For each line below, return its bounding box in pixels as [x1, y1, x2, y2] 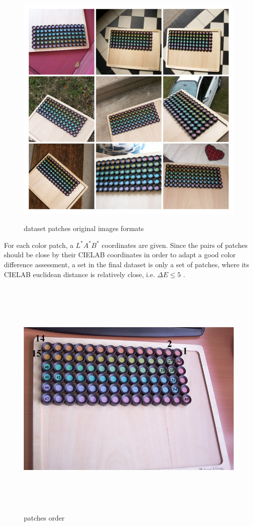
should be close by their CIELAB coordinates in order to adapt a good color [4, 249, 236, 260]
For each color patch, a [4, 239, 74, 250]
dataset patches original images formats [24, 223, 144, 234]
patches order [24, 513, 65, 523]
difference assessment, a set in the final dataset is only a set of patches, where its [4, 259, 250, 269]
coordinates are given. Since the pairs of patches [101, 239, 248, 250]
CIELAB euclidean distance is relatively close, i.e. [4, 269, 155, 279]
